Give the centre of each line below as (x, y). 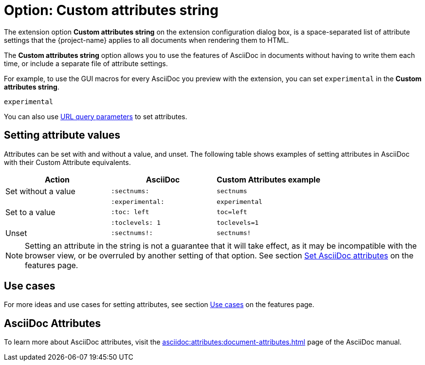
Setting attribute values (62, 135)
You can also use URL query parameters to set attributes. (96, 116)
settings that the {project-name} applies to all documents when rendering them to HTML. (147, 40)
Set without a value (40, 191)
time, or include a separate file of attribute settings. (86, 63)
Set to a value (30, 212)
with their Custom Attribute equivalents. (67, 162)
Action (57, 179)
